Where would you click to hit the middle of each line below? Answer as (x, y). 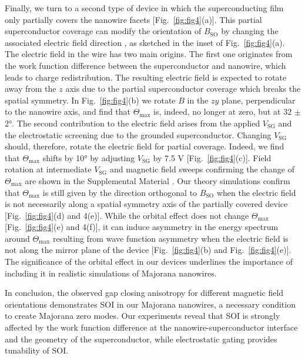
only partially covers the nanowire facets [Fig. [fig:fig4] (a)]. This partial (133, 19)
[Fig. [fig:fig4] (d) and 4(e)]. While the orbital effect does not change (127, 215)
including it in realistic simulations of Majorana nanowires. (111, 273)
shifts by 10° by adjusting (89, 157)
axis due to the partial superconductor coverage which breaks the (183, 89)
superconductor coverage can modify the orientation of (103, 31)
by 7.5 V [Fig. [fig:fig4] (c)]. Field (212, 157)
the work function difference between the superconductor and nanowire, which (145, 65)
